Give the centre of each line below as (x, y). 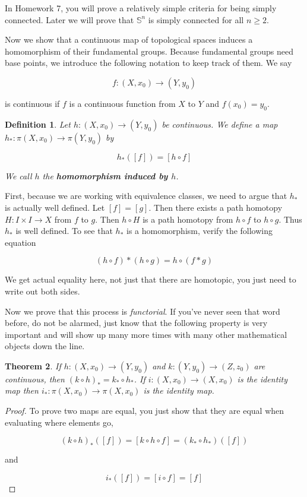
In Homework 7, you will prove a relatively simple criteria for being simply (141, 8)
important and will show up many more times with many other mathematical (146, 334)
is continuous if (32, 103)
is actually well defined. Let (55, 207)
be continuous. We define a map (220, 124)
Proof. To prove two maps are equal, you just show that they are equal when (145, 411)
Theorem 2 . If (33, 365)
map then (22, 390)
